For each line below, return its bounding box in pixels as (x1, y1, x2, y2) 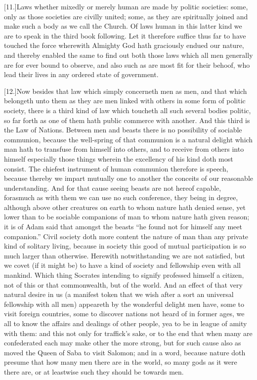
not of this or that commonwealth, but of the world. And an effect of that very (4, 279, 243, 290)
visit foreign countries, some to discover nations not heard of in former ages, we (4, 308, 245, 319)
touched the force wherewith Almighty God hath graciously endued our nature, (4, 40, 244, 50)
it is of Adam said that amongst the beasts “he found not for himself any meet (4, 221, 242, 232)
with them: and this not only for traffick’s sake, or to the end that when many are (4, 328, 253, 338)
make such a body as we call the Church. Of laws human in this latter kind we (4, 21, 242, 31)
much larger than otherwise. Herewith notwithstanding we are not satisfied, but (4, 250, 245, 260)
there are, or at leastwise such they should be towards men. (4, 366, 184, 377)
